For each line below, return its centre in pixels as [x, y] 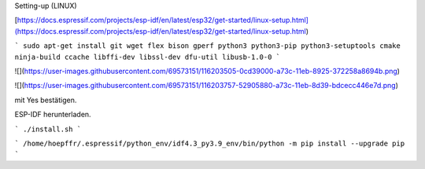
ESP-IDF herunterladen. [53, 115]
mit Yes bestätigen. [46, 100]
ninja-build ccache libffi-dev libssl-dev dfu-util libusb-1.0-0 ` [148, 57]
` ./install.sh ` [48, 129]
